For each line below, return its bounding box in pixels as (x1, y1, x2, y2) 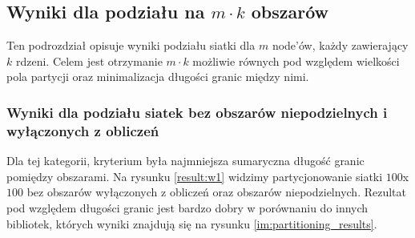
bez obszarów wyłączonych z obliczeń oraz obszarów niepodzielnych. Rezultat (26, 184, 406, 200)
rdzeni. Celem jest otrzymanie (15, 52, 163, 69)
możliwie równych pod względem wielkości (192, 52, 400, 69)
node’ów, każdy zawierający (272, 37, 409, 54)
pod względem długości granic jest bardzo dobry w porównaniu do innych (6, 199, 369, 216)
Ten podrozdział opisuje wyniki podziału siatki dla (6, 37, 256, 54)
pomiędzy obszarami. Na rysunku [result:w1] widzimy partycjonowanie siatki (6, 167, 383, 184)
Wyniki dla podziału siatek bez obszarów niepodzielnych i (6, 102, 388, 122)
